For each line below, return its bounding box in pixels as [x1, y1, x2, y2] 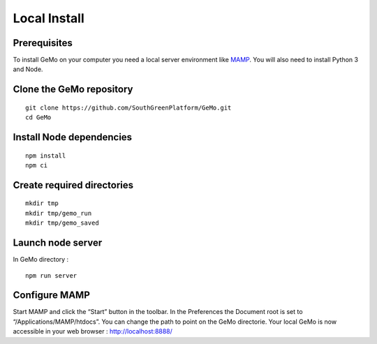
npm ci [25, 161, 48, 170]
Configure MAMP [13, 290, 90, 301]
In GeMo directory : [13, 255, 69, 264]
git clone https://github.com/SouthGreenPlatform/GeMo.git [25, 103, 232, 112]
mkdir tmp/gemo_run [25, 209, 92, 217]
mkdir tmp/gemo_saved [25, 219, 99, 227]
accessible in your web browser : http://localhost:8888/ [13, 327, 172, 336]
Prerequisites [13, 37, 73, 49]
